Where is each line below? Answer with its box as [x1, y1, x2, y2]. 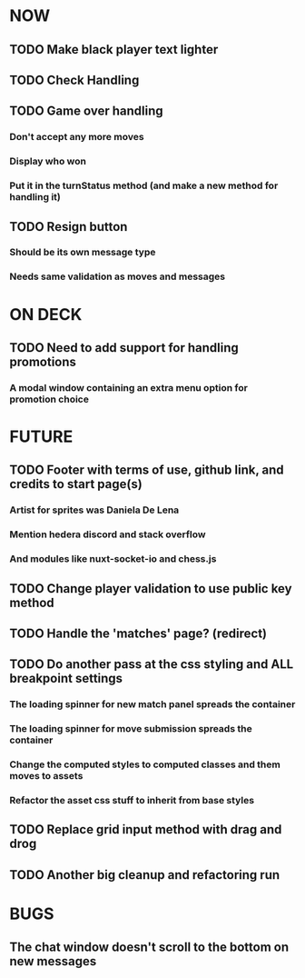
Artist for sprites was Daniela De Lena [9, 504, 180, 516]
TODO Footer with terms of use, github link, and [9, 463, 284, 478]
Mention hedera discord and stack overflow [9, 528, 206, 541]
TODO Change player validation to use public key [9, 581, 292, 596]
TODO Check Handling [9, 72, 140, 87]
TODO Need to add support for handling [9, 340, 239, 355]
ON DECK [9, 304, 83, 324]
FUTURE [9, 426, 74, 447]
